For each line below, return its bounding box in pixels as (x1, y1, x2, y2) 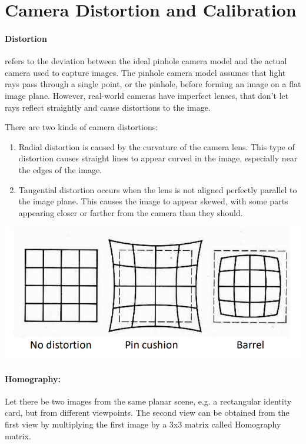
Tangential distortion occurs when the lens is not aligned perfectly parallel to (18, 183, 297, 196)
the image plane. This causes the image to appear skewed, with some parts (18, 195, 288, 207)
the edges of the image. (18, 163, 102, 175)
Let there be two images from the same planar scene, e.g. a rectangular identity (5, 395, 292, 407)
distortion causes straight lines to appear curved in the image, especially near (18, 152, 298, 164)
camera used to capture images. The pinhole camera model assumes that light (5, 66, 286, 78)
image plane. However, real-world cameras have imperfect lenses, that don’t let (5, 89, 289, 101)
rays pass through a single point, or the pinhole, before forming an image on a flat (5, 78, 301, 90)
